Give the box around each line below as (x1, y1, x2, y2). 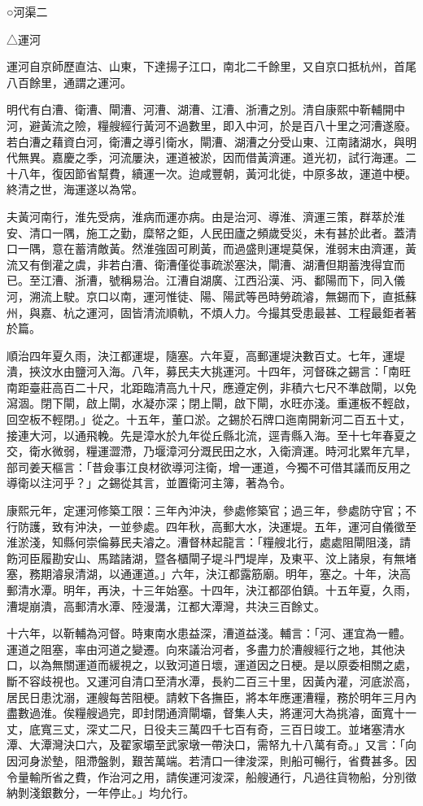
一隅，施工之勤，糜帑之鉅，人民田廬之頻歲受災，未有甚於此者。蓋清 (51, 224, 416, 241)
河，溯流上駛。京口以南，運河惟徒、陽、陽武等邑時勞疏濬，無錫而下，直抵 (7, 287, 405, 304)
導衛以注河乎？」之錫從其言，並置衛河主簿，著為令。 (7, 474, 291, 491)
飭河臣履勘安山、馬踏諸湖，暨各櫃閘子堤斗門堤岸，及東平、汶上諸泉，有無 (7, 549, 405, 566)
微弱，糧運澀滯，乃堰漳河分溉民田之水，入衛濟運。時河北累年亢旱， (51, 442, 416, 460)
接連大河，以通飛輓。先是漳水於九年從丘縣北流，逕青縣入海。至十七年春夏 (7, 426, 405, 443)
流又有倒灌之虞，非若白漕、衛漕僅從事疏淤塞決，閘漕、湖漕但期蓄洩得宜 (7, 255, 394, 272)
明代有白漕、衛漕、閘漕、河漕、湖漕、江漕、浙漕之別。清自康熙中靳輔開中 (7, 101, 405, 118)
